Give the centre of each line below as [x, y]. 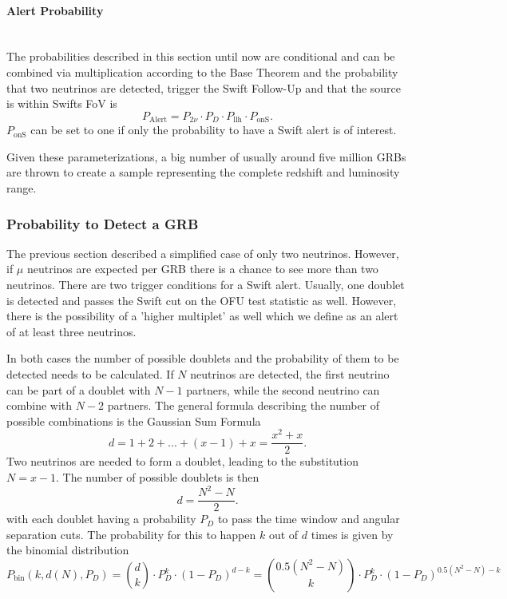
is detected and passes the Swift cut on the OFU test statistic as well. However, [202, 300]
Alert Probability [55, 10]
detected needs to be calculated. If [90, 373]
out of [283, 534]
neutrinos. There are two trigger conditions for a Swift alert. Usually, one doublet [206, 284]
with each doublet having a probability [101, 519]
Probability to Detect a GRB [103, 223]
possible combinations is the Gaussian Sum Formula [134, 420]
